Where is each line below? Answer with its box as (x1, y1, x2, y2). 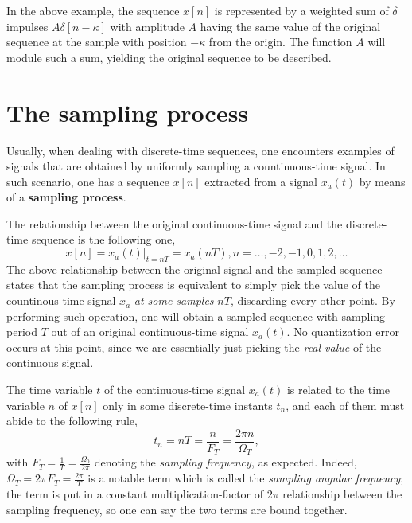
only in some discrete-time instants (103, 396, 273, 413)
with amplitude (110, 18, 185, 34)
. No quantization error (286, 323, 399, 340)
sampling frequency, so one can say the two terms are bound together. (6, 501, 348, 517)
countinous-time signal (6, 292, 116, 309)
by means (359, 173, 406, 189)
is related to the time (286, 381, 391, 398)
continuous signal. (6, 354, 94, 371)
